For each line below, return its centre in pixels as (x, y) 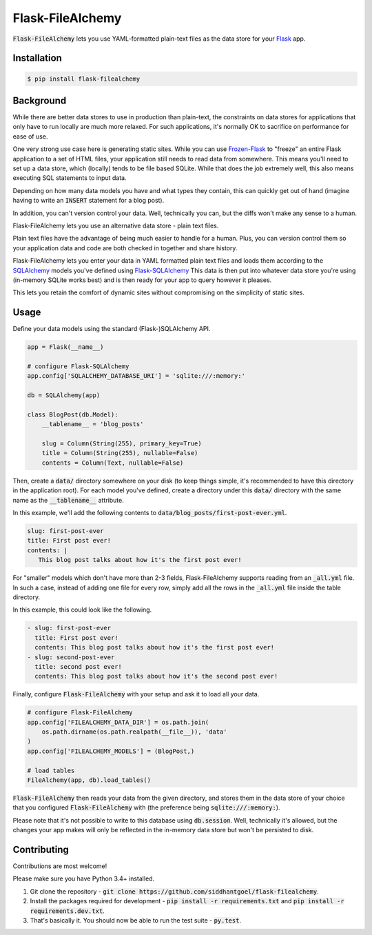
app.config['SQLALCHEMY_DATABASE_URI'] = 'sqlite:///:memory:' (136, 376)
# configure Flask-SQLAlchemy (78, 366)
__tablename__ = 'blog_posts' (93, 424)
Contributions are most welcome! (60, 866)
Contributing (41, 849)
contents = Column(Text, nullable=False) (113, 463)
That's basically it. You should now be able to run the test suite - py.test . (135, 920)
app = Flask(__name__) (65, 347)
